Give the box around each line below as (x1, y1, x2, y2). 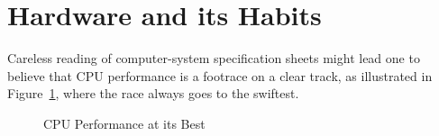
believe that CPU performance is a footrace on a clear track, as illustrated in (7, 66, 433, 85)
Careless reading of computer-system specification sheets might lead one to (7, 49, 420, 68)
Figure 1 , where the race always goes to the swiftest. (7, 84, 299, 103)
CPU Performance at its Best (43, 113, 206, 132)
